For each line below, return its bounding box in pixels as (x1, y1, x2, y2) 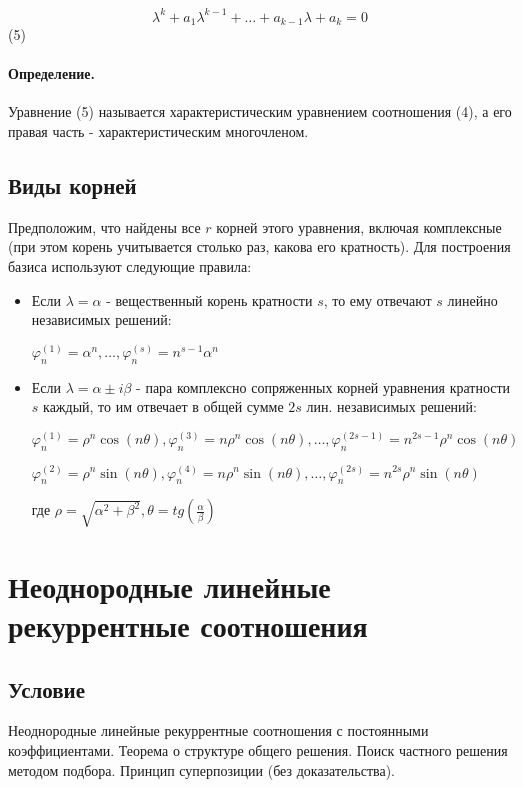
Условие (8, 673, 85, 704)
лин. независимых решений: (306, 396, 477, 417)
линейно (447, 289, 498, 310)
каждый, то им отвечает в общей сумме (43, 396, 284, 417)
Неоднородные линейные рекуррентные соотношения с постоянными (8, 720, 429, 741)
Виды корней (8, 169, 137, 200)
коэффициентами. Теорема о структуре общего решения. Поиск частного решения (8, 739, 508, 760)
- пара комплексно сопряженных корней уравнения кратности (136, 376, 511, 397)
